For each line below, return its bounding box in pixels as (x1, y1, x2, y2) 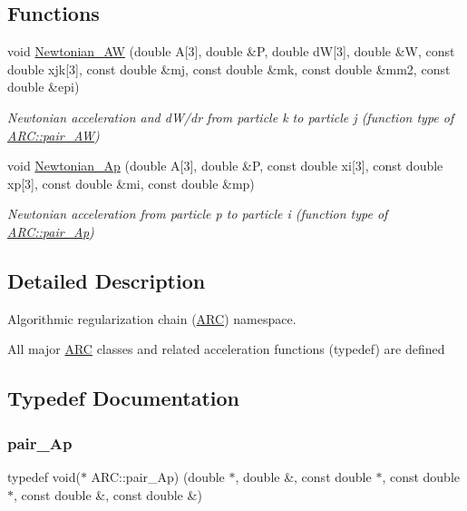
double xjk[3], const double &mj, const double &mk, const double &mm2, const (7, 59, 451, 78)
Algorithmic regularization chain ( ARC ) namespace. (7, 309, 297, 328)
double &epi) (7, 77, 80, 96)
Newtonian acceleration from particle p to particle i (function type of (7, 204, 388, 223)
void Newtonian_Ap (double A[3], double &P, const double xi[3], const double (7, 156, 443, 175)
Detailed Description (7, 266, 206, 294)
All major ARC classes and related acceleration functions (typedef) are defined (7, 339, 445, 359)
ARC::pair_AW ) (7, 125, 100, 144)
